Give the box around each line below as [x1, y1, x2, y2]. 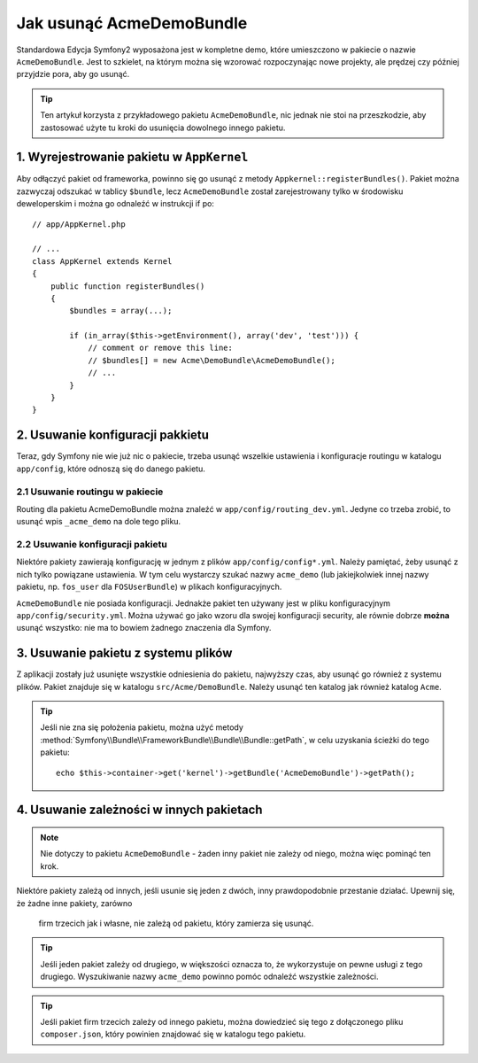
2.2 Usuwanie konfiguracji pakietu [16, 539, 167, 551]
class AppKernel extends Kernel [32, 256, 173, 266]
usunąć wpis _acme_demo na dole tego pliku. [16, 516, 181, 527]
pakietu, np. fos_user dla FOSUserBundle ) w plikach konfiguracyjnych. [16, 581, 282, 593]
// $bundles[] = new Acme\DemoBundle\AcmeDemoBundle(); [88, 355, 335, 365]
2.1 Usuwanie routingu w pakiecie [16, 485, 164, 498]
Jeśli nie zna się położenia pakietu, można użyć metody [40, 722, 243, 733]
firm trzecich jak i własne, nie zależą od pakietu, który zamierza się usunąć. [38, 918, 314, 928]
